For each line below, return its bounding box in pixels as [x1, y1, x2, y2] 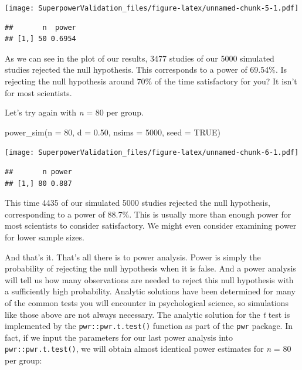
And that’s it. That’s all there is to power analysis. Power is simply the [5, 250, 261, 263]
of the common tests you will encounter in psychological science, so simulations [5, 297, 289, 308]
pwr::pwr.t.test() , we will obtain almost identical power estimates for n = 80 [5, 342, 291, 355]
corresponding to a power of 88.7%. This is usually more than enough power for [5, 208, 291, 220]
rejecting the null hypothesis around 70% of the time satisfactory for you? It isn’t [5, 75, 297, 87]
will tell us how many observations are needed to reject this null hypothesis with [5, 273, 294, 286]
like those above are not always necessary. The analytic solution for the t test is [5, 308, 290, 320]
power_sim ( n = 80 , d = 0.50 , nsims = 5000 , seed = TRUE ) [5, 125, 220, 138]
